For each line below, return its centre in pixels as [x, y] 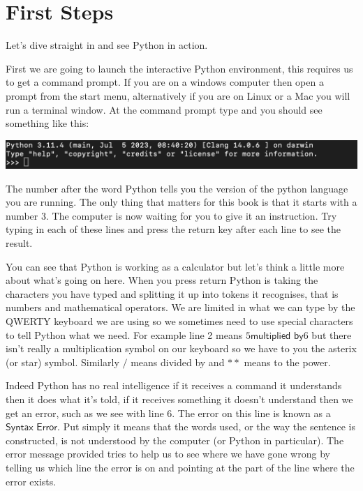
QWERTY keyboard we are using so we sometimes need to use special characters [179, 320]
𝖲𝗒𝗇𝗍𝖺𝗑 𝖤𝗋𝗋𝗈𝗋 [32, 428]
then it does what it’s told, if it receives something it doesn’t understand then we [179, 399]
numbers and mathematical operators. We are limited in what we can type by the [180, 307]
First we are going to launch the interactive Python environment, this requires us [179, 68]
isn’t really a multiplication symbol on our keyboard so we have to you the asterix [181, 348]
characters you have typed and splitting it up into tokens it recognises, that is [172, 293]
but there [332, 334]
